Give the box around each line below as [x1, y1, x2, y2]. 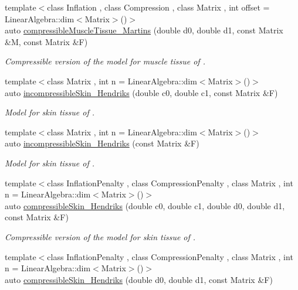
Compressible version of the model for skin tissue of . [5, 230, 196, 243]
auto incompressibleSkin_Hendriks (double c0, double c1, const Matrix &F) [5, 86, 278, 98]
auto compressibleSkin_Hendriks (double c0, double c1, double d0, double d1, [5, 199, 285, 211]
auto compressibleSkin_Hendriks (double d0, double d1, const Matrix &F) [5, 273, 273, 285]
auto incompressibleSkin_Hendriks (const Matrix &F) [5, 137, 199, 149]
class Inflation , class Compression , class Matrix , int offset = [47, 1, 270, 13]
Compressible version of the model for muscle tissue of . [5, 55, 205, 67]
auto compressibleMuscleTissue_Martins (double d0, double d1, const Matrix [5, 24, 283, 36]
